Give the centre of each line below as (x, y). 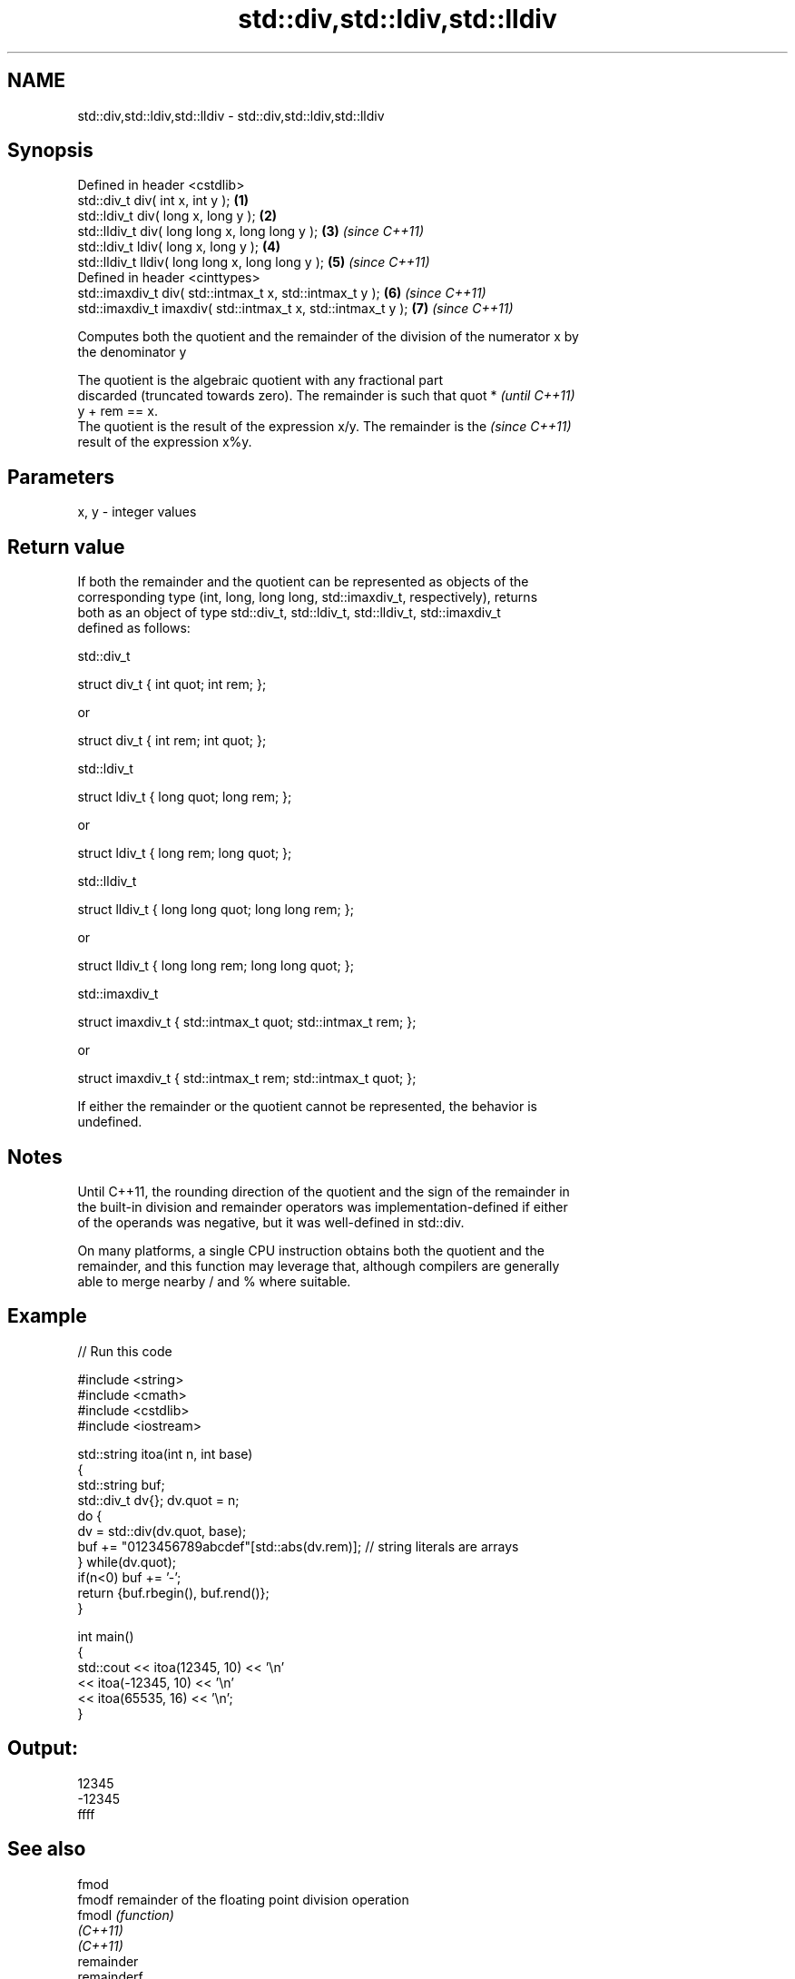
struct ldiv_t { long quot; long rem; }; (185, 797)
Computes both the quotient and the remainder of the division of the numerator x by (328, 337)
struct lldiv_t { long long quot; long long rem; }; (216, 910)
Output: (43, 1748)
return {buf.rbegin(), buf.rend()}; (173, 1592)
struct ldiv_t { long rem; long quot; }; (185, 853)
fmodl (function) (126, 1915)
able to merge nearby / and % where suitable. (214, 1281)
